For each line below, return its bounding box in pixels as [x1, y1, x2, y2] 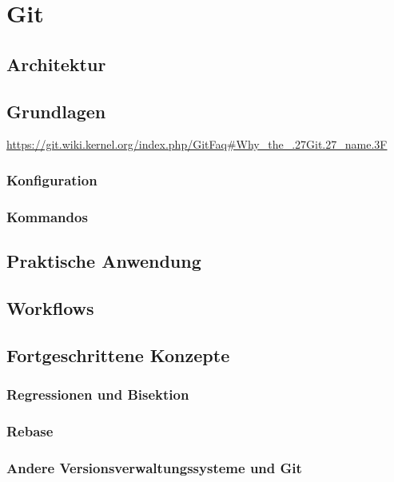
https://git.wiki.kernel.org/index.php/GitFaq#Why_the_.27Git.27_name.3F [6, 136, 388, 153]
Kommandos [6, 206, 88, 226]
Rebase [6, 420, 54, 440]
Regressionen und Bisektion [6, 384, 189, 404]
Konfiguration [6, 169, 98, 189]
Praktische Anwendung [6, 249, 201, 273]
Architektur [6, 51, 106, 76]
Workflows [6, 295, 94, 320]
